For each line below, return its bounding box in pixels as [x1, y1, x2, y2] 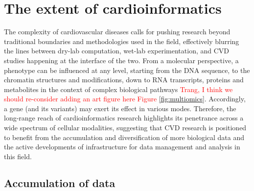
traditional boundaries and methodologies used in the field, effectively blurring [4, 36, 239, 46]
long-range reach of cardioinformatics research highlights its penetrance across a [4, 113, 244, 123]
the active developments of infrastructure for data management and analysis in [4, 142, 240, 152]
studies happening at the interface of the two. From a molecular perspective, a [4, 55, 239, 65]
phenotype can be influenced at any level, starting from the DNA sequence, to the [4, 65, 250, 75]
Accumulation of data [4, 175, 115, 190]
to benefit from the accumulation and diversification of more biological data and [4, 132, 245, 142]
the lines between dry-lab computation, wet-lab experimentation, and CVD [4, 46, 230, 56]
